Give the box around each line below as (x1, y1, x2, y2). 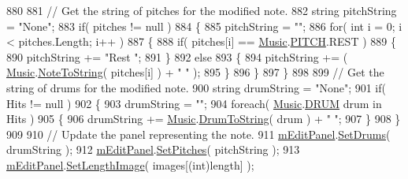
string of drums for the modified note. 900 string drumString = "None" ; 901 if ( (6, 79, 386, 95)
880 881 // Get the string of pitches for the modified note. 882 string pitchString (6, 2, 397, 18)
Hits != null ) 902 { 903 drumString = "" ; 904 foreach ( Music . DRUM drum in (6, 95, 382, 111)
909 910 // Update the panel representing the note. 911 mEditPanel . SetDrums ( (6, 125, 391, 142)
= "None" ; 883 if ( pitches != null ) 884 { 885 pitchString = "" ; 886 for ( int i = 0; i (6, 17, 402, 34)
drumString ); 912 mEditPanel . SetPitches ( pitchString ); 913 (6, 141, 300, 158)
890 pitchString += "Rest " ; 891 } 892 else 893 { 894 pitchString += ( (6, 48, 348, 65)
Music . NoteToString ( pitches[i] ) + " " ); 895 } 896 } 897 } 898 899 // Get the (6, 64, 384, 80)
